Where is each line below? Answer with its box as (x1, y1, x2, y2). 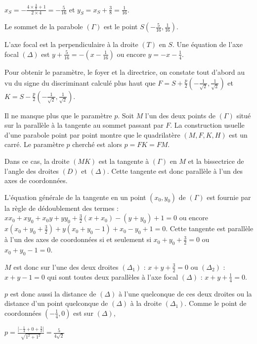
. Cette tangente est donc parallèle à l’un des (107, 165, 243, 176)
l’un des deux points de (145, 110, 215, 120)
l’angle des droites (4, 165, 59, 176)
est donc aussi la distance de (10, 288, 96, 298)
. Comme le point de (184, 298, 247, 308)
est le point (103, 21, 138, 32)
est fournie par (207, 192, 251, 202)
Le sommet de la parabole (4, 21, 83, 32)
